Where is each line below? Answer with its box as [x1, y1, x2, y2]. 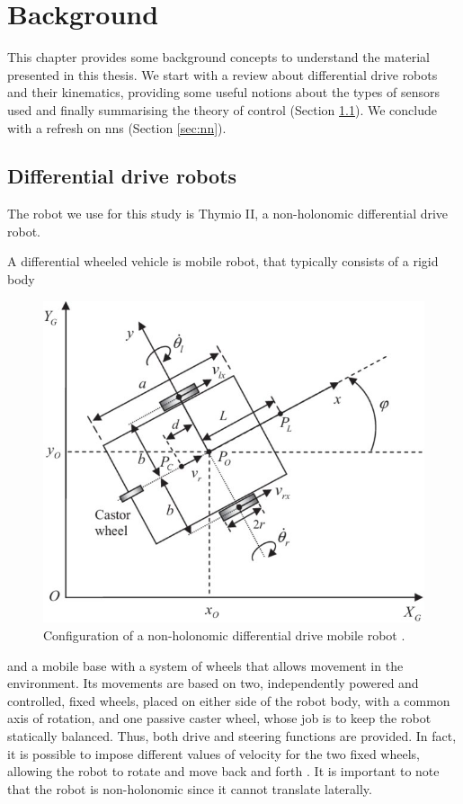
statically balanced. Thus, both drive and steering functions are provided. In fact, [7, 726, 457, 745]
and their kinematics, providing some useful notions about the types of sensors [7, 83, 441, 102]
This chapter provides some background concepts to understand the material [7, 48, 430, 67]
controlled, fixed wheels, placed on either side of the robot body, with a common [7, 691, 450, 710]
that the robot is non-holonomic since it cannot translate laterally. [7, 779, 372, 798]
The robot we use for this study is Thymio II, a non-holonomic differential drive [7, 204, 449, 223]
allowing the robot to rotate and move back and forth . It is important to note [7, 762, 440, 781]
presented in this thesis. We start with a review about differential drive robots [7, 65, 438, 84]
